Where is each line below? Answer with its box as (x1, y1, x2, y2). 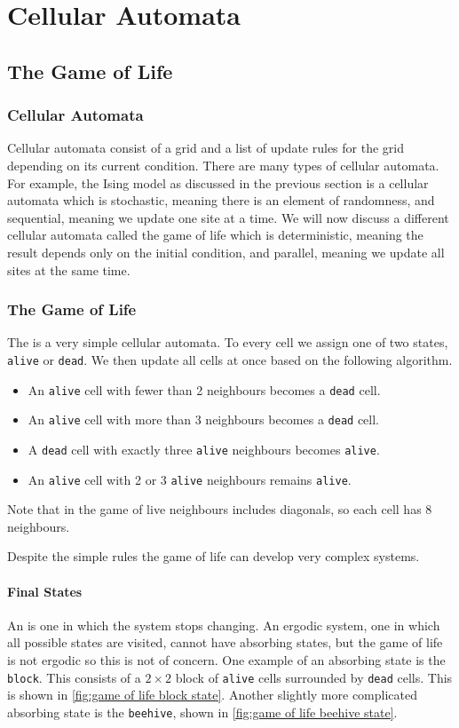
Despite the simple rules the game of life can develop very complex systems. (7, 547, 420, 566)
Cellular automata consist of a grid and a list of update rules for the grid (7, 138, 404, 157)
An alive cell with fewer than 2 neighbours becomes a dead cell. (28, 380, 381, 399)
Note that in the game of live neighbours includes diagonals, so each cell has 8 (7, 500, 432, 518)
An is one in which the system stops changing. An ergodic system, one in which (7, 615, 440, 634)
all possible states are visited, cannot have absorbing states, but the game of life (7, 633, 443, 652)
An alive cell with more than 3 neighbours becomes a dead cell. (28, 410, 380, 429)
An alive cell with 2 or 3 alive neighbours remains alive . (28, 470, 352, 488)
